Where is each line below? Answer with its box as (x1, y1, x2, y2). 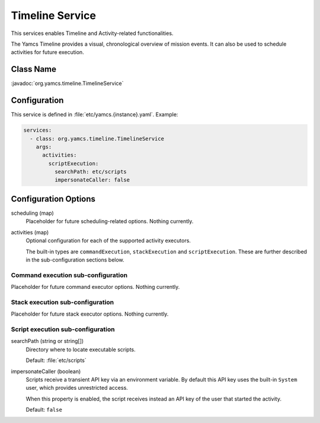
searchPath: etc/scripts (54, 168, 127, 175)
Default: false (25, 406, 62, 414)
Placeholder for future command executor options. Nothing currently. (11, 284, 180, 291)
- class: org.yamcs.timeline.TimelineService (30, 135, 164, 142)
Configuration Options (11, 193, 96, 204)
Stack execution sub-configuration (11, 298, 114, 306)
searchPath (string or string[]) (11, 338, 84, 345)
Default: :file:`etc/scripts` (25, 357, 87, 364)
